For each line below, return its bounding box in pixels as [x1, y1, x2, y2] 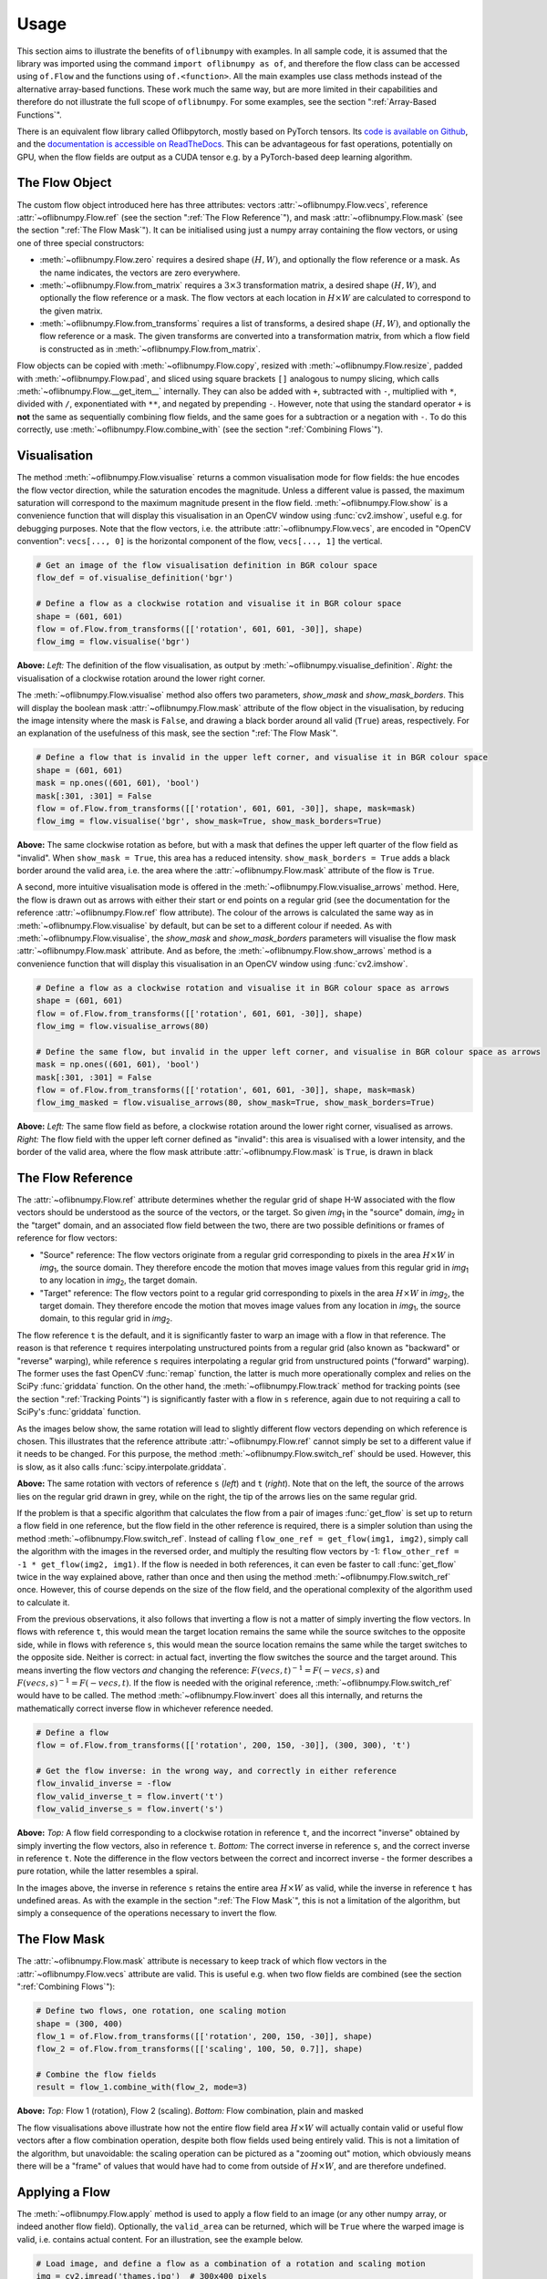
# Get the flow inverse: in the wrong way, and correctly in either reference [36, 1765, 397, 1776]
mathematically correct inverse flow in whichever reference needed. [16, 1703, 273, 1714]
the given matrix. [39, 305, 104, 316]
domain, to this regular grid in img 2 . [39, 1313, 173, 1326]
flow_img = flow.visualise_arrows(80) [36, 1021, 210, 1031]
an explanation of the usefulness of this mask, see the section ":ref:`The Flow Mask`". [16, 727, 338, 738]
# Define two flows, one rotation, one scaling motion [36, 2006, 286, 2016]
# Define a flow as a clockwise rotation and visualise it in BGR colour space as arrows [36, 983, 450, 993]
